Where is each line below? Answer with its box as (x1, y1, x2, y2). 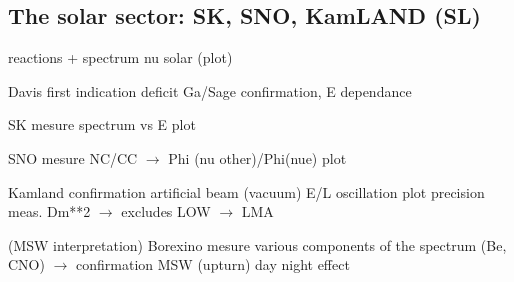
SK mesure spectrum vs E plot (8, 114, 196, 135)
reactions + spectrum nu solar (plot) (8, 47, 233, 68)
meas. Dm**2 (8, 201, 91, 222)
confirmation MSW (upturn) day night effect (76, 254, 350, 275)
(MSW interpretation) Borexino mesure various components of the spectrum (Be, (8, 234, 507, 255)
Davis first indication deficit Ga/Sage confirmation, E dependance (8, 80, 412, 101)
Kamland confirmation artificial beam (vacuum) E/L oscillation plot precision (8, 181, 485, 202)
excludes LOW (121, 201, 211, 222)
